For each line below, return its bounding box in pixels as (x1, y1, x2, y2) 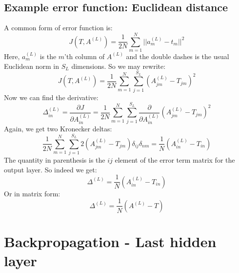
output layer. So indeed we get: (4, 164, 97, 174)
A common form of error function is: (4, 22, 113, 33)
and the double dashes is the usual (126, 51, 229, 61)
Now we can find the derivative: (4, 92, 99, 102)
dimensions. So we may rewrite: (71, 61, 166, 71)
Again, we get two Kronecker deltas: (4, 124, 112, 134)
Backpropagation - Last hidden (4, 231, 217, 252)
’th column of (64, 51, 105, 61)
